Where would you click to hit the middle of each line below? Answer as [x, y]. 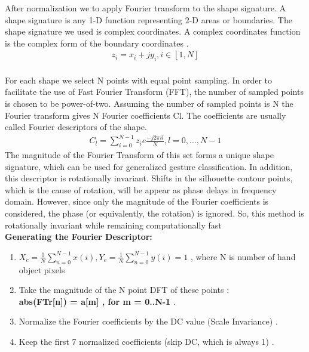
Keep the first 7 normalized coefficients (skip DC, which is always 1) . [146, 342]
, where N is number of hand [243, 256]
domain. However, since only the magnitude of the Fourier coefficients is [137, 201]
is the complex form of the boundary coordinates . [97, 43]
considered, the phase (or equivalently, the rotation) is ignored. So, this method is [154, 213]
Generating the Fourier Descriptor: [79, 237]
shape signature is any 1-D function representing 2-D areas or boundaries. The [149, 19]
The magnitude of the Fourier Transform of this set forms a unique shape [139, 155]
